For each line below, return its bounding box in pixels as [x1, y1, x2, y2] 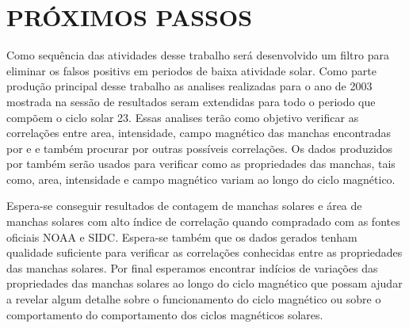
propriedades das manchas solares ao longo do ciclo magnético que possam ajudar [6, 275, 403, 292]
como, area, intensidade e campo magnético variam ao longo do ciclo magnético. [6, 170, 396, 187]
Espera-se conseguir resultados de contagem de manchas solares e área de [6, 197, 362, 214]
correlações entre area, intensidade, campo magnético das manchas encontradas [6, 124, 392, 141]
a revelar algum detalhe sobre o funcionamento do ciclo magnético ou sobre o [6, 291, 381, 307]
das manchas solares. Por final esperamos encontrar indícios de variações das [6, 259, 378, 276]
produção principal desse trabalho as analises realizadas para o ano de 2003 [6, 78, 373, 94]
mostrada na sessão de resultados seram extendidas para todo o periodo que [6, 93, 376, 109]
